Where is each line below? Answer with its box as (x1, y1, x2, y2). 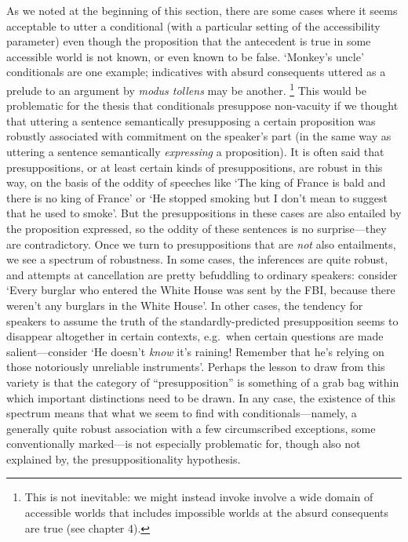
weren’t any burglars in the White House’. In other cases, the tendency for (6, 296, 363, 313)
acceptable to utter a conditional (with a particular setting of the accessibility (6, 17, 381, 34)
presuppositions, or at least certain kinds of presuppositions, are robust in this (6, 158, 383, 175)
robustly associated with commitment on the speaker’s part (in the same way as (6, 128, 392, 144)
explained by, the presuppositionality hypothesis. (6, 450, 241, 467)
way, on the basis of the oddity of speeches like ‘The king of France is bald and (6, 174, 386, 191)
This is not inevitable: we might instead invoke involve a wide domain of (24, 489, 373, 505)
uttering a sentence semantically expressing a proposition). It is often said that (6, 144, 384, 159)
